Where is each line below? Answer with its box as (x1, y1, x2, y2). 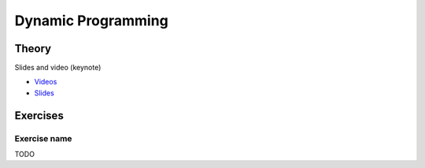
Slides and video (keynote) (14, 63, 102, 73)
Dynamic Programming (14, 12, 168, 29)
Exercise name (14, 133, 72, 144)
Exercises (14, 109, 65, 122)
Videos (34, 77, 57, 87)
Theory (14, 42, 52, 55)
